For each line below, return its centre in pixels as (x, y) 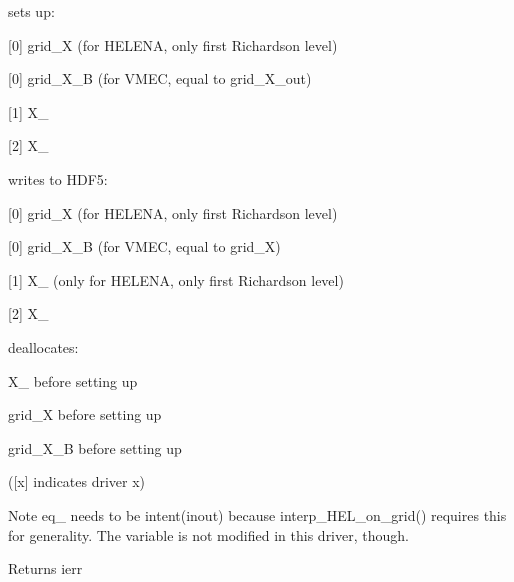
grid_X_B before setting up (95, 447)
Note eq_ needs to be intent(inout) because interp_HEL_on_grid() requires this (257, 514)
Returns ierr (45, 568)
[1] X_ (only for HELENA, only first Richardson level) (176, 279)
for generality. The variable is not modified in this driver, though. (208, 534)
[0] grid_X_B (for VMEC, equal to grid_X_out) (160, 78)
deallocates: (43, 346)
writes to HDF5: (58, 178)
